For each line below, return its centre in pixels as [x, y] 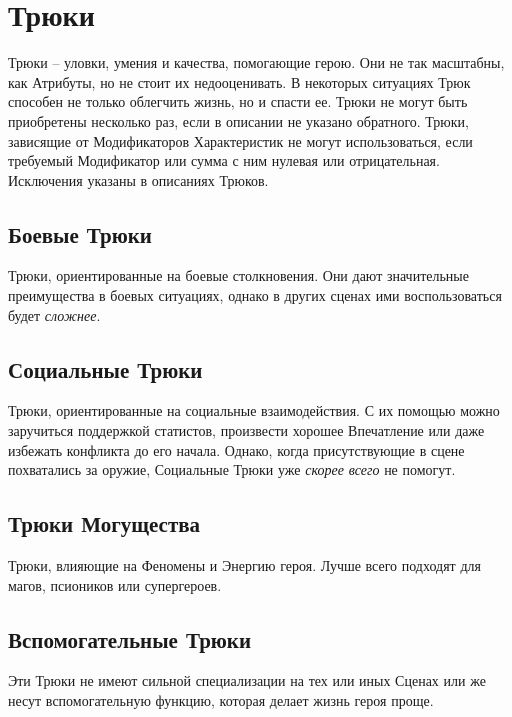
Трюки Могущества [104, 523]
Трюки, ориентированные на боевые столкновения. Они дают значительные [238, 275]
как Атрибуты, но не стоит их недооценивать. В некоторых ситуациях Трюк [239, 81]
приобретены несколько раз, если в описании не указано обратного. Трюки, [238, 120]
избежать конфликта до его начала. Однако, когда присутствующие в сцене [236, 449]
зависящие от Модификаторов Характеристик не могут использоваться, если [240, 140]
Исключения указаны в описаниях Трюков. [138, 179]
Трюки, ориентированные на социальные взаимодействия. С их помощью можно [254, 410]
